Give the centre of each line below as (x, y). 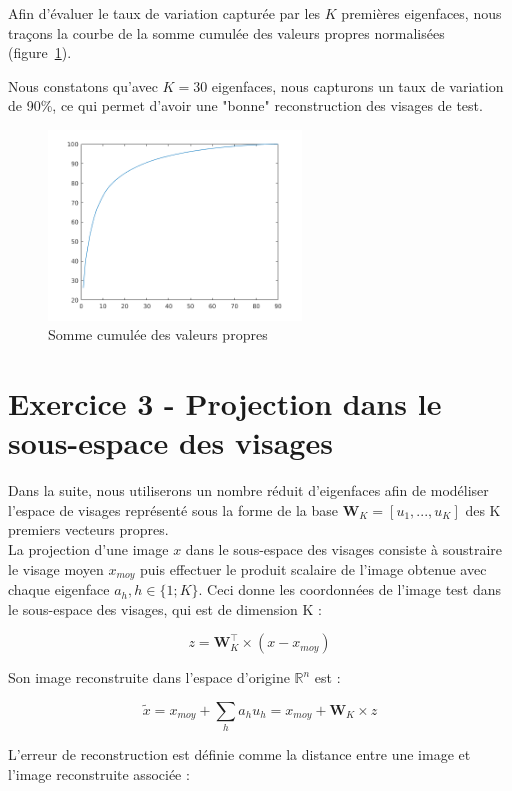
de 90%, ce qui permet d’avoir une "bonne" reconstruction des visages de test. (245, 105)
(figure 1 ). (40, 52)
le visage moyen (56, 568)
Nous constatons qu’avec (83, 85)
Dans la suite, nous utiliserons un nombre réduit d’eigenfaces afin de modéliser (248, 490)
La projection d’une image (88, 549)
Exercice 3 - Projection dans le (225, 403)
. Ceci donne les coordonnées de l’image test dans (349, 589)
